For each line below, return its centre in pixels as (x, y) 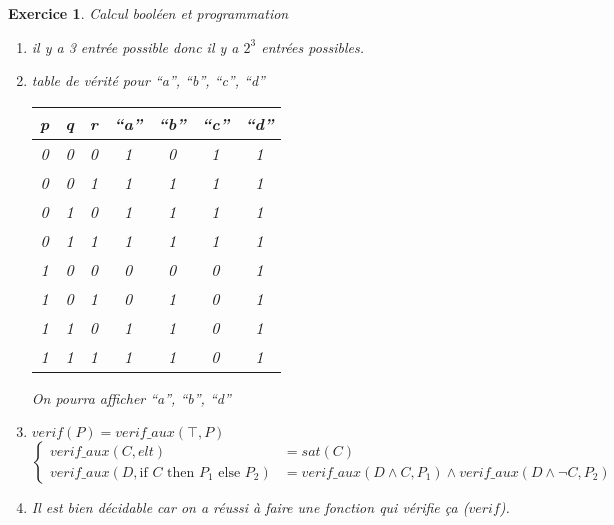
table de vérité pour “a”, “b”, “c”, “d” (148, 80)
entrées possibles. (313, 46)
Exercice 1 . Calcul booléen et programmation (148, 13)
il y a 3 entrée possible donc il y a (135, 46)
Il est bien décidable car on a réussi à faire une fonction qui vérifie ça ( (250, 507)
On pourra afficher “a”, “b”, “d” (131, 397)
